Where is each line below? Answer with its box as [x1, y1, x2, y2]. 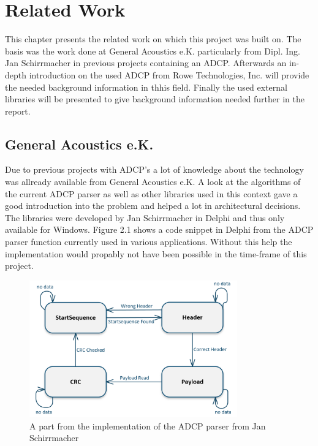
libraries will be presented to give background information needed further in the [5, 93, 305, 105]
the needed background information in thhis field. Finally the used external [5, 80, 287, 93]
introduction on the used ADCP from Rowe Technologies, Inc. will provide [29, 68, 309, 81]
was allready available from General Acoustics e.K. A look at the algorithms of [5, 175, 301, 188]
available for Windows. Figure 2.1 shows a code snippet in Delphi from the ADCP [5, 223, 314, 236]
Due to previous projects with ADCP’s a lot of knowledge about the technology [5, 163, 304, 176]
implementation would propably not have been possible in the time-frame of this [5, 247, 307, 260]
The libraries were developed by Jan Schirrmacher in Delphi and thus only [5, 211, 285, 224]
